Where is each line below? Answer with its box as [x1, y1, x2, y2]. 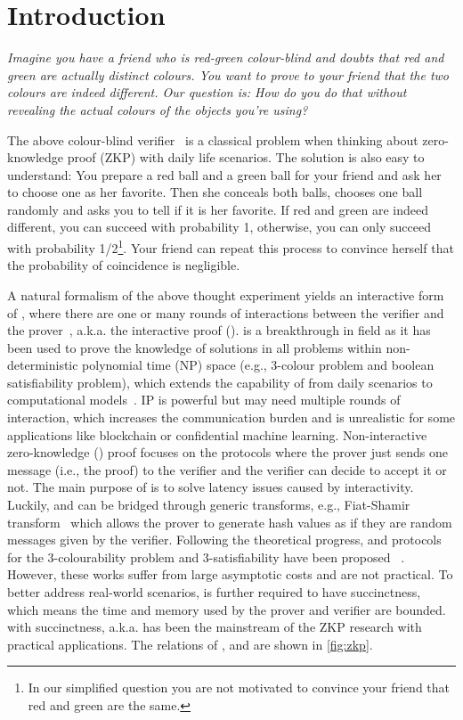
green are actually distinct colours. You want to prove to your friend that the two [7, 65, 449, 84]
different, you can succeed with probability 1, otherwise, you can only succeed [7, 217, 431, 236]
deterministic [7, 356, 78, 374]
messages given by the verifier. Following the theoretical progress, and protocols [7, 530, 442, 549]
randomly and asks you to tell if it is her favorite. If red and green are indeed [7, 200, 428, 218]
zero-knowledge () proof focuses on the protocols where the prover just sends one [7, 443, 448, 462]
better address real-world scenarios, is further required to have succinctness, [7, 583, 421, 601]
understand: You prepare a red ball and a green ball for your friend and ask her [7, 165, 442, 184]
